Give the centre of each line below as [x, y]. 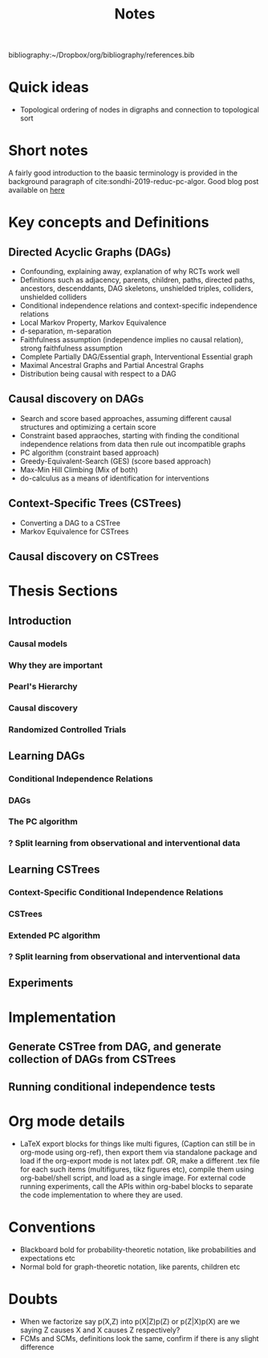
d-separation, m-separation [66, 331]
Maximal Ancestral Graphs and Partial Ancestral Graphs [112, 366]
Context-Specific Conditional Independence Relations [116, 892]
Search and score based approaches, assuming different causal [126, 418]
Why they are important [55, 665]
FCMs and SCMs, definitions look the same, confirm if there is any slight [139, 1338]
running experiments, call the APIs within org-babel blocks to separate [136, 1186]
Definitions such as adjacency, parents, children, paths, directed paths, [137, 280]
